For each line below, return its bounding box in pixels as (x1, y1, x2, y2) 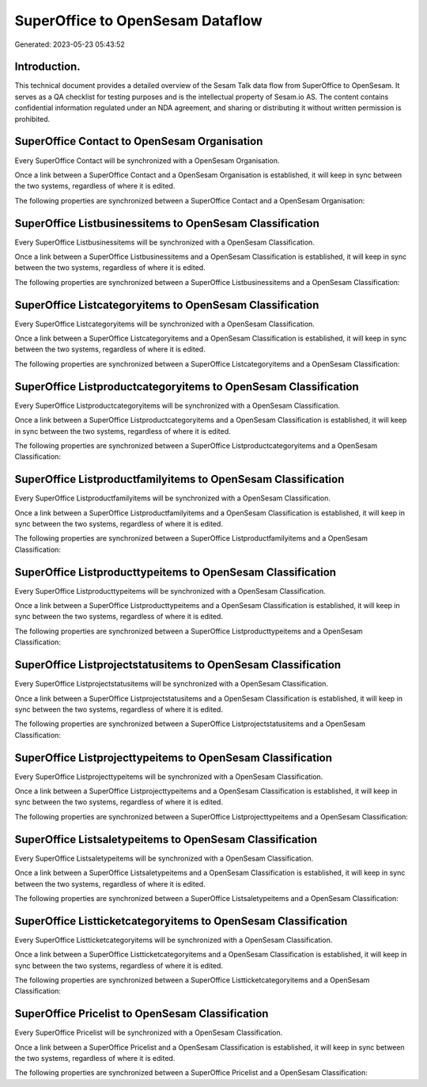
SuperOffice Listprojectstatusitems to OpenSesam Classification (14, 658, 342, 672)
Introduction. (14, 60, 81, 74)
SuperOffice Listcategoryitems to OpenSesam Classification (14, 298, 319, 312)
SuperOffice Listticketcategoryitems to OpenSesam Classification (14, 914, 348, 928)
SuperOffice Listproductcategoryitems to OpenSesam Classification (14, 380, 359, 393)
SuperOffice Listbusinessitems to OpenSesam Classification (14, 216, 320, 230)
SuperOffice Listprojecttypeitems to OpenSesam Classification (14, 751, 332, 764)
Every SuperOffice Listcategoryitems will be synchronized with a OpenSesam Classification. (14, 319, 316, 329)
